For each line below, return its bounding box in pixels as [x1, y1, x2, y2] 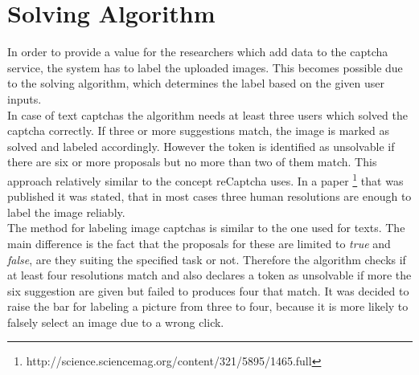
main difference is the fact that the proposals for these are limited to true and [7, 234, 391, 251]
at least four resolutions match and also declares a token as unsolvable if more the [7, 267, 412, 283]
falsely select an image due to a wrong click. [7, 313, 224, 330]
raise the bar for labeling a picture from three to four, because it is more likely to [7, 298, 409, 315]
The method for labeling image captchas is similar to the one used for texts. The [7, 219, 405, 236]
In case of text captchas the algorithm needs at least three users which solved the [7, 106, 408, 123]
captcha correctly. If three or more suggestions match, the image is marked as [7, 122, 389, 139]
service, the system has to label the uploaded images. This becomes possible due [7, 59, 403, 75]
